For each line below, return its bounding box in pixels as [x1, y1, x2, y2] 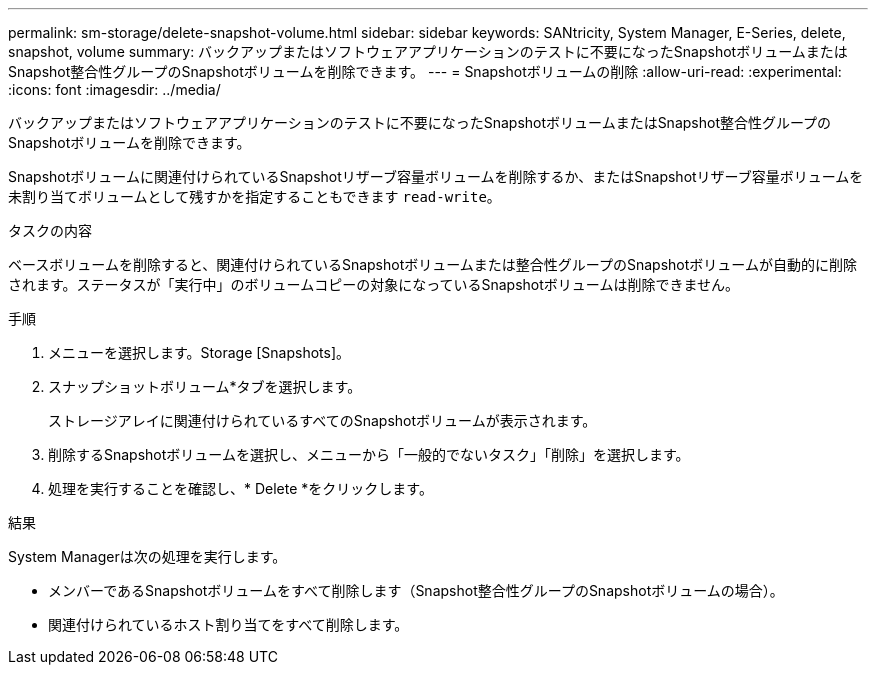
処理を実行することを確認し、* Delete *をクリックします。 [48, 480, 433, 497]
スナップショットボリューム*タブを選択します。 [48, 378, 362, 395]
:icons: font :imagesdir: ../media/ [8, 81, 221, 98]
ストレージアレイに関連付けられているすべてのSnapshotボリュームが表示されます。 [48, 412, 597, 429]
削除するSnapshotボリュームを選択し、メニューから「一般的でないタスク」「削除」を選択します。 [48, 446, 690, 463]
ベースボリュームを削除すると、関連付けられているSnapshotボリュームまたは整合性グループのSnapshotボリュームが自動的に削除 [8, 256, 857, 273]
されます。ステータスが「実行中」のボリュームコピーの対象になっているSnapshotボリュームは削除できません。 [8, 276, 739, 293]
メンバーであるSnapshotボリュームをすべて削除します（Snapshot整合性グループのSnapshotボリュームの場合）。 [48, 582, 784, 599]
